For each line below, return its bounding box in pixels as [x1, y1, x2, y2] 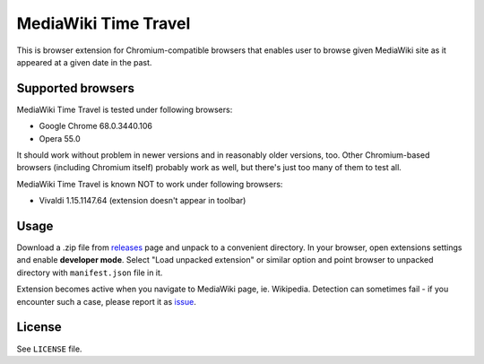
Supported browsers [16, 81, 134, 96]
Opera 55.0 [39, 133, 81, 143]
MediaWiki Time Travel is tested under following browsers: [16, 104, 233, 115]
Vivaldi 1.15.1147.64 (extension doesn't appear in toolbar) [39, 195, 246, 206]
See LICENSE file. [16, 343, 82, 354]
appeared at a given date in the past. [16, 56, 152, 67]
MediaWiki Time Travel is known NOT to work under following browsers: [16, 178, 283, 189]
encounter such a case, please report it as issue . [16, 296, 196, 307]
